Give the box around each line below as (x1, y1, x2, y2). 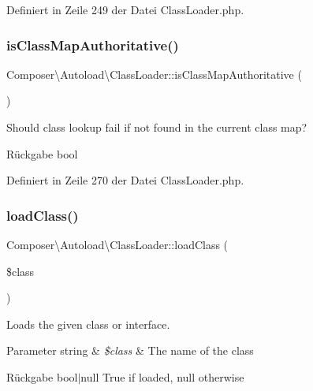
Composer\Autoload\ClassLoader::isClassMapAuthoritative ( (6, 65, 302, 82)
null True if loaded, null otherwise (80, 368, 244, 385)
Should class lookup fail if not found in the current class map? (6, 119, 307, 135)
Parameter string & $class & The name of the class (6, 342, 254, 359)
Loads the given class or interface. (6, 315, 170, 332)
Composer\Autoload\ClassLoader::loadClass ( (6, 236, 229, 252)
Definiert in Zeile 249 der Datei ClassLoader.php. (6, 2, 244, 17)
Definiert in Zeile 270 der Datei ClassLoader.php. (6, 172, 244, 188)
